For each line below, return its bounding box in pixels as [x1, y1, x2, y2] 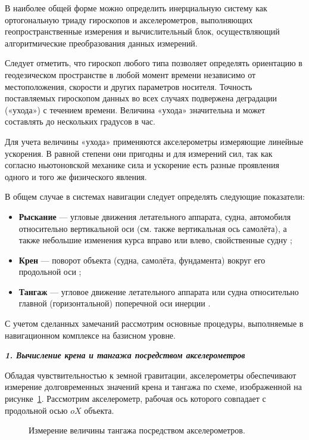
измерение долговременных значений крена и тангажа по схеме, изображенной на [5, 380, 302, 393]
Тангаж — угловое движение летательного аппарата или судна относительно [18, 285, 299, 298]
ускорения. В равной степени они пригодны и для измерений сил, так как [5, 147, 273, 159]
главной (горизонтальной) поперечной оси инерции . [18, 297, 211, 309]
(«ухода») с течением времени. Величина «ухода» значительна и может [5, 103, 266, 116]
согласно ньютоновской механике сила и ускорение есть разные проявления [5, 159, 279, 171]
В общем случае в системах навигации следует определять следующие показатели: [5, 190, 305, 203]
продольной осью [5, 404, 68, 416]
